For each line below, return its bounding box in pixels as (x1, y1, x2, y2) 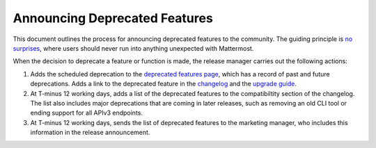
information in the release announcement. (30, 129, 150, 137)
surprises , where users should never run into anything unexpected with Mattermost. (13, 44, 254, 52)
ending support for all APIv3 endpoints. (30, 108, 143, 117)
